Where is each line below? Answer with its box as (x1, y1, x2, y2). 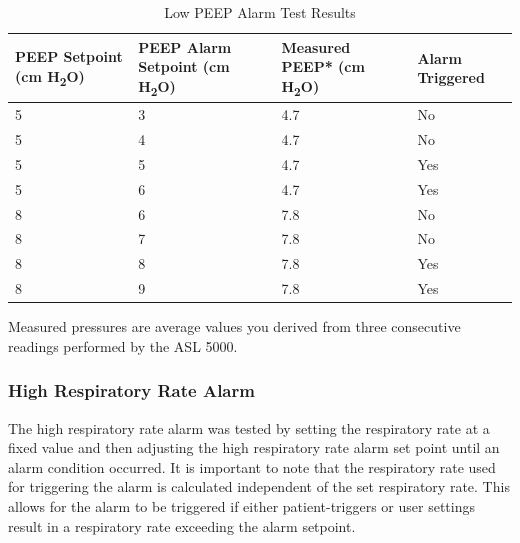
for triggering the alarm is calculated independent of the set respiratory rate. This (8, 476, 510, 497)
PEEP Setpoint (15, 46, 123, 67)
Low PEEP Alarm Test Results (164, 2, 356, 22)
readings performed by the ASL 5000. (8, 335, 238, 356)
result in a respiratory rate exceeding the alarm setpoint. (8, 515, 356, 536)
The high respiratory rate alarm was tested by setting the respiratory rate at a (8, 417, 490, 438)
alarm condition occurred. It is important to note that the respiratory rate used (8, 456, 496, 477)
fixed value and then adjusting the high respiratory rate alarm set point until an (8, 437, 500, 458)
